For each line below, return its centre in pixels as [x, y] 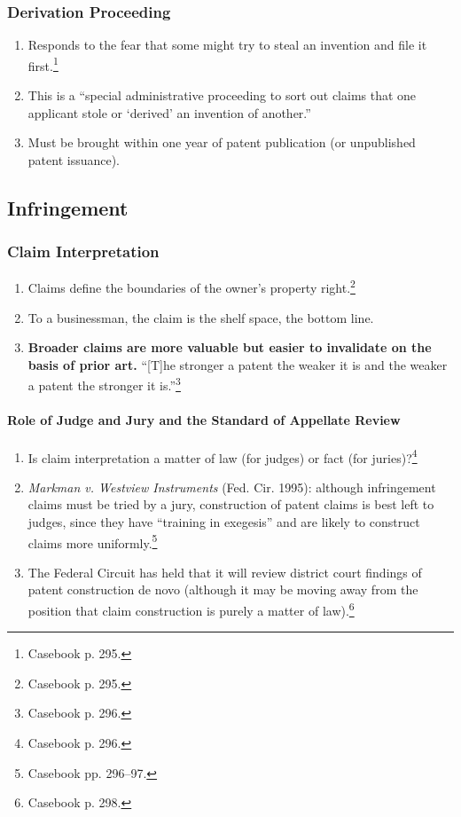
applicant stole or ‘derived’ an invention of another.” [169, 112]
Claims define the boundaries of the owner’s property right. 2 [191, 287]
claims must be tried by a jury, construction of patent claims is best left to [231, 504]
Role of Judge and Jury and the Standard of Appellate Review [204, 420]
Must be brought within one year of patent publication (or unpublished [222, 142]
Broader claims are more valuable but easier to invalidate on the [230, 347]
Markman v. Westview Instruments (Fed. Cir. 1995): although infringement [232, 487]
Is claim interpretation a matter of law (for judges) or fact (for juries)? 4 [223, 456]
